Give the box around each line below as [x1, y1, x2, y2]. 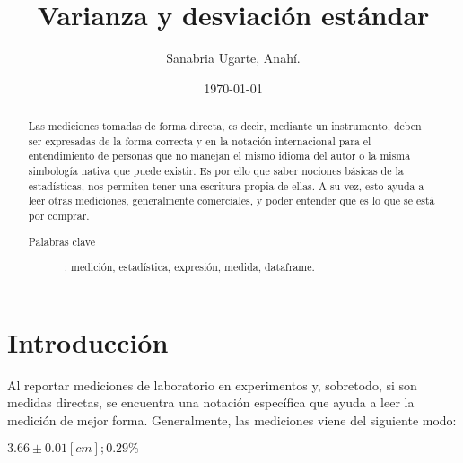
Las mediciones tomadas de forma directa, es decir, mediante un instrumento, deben [28, 118, 422, 134]
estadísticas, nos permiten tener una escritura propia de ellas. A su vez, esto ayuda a [28, 178, 424, 193]
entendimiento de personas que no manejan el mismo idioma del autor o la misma [28, 148, 411, 163]
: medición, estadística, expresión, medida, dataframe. [64, 259, 315, 275]
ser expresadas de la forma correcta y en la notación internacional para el [28, 133, 371, 148]
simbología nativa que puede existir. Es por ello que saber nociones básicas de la [28, 163, 404, 179]
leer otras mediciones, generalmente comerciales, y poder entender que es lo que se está [28, 193, 435, 208]
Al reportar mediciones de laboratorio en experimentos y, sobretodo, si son [7, 375, 417, 394]
